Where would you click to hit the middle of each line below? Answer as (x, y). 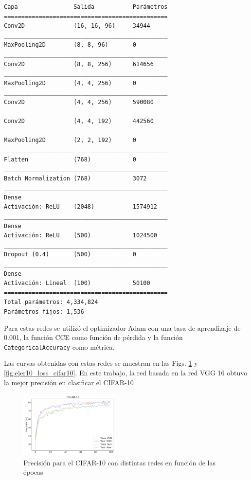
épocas (33, 472)
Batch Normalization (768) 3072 (75, 178)
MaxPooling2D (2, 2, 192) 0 (70, 140)
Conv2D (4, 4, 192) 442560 (79, 121)
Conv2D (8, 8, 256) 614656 (79, 64)
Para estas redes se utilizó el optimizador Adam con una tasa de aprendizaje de (122, 328)
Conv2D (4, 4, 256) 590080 (79, 102)
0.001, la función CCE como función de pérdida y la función (93, 337)
